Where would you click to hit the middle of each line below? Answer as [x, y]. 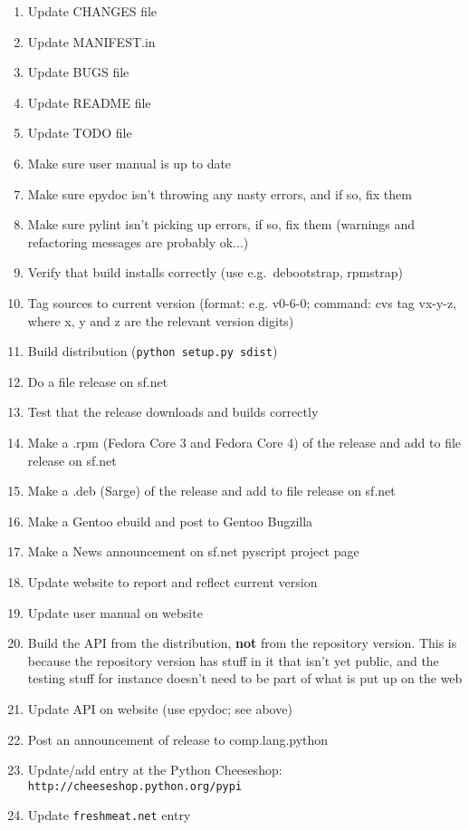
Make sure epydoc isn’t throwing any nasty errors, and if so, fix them [220, 193]
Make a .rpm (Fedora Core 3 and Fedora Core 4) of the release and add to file [244, 442]
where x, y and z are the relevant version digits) [161, 320]
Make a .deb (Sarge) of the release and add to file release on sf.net [211, 491]
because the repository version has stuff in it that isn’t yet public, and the [233, 660]
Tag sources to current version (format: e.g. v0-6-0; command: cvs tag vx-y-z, [242, 302]
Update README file [89, 102]
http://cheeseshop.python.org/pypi [135, 786]
